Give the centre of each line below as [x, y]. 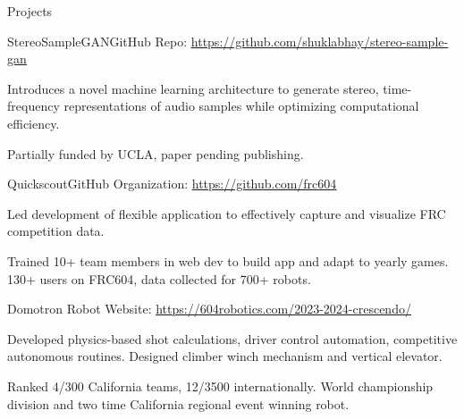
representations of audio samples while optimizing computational [241, 106]
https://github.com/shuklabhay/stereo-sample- [320, 41]
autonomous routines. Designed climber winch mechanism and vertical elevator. [225, 356]
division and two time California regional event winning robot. [178, 403]
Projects [30, 11]
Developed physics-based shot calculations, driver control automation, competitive [232, 338]
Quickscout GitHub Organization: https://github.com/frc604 [172, 184]
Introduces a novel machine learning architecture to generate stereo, [193, 88]
